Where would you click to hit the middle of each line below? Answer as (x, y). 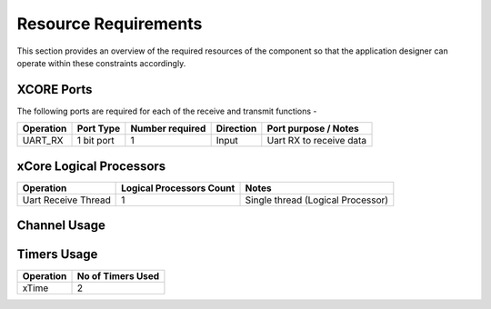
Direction (236, 129)
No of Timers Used (118, 276)
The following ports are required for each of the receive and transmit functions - (167, 111)
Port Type (99, 129)
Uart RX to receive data (317, 141)
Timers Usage (57, 254)
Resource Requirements (110, 24)
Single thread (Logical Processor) (317, 200)
